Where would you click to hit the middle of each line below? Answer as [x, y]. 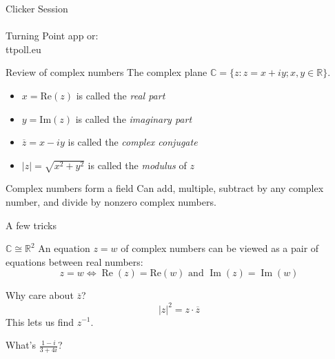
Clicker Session [37, 8]
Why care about [40, 295]
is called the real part [121, 95]
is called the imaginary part [134, 118]
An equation [64, 248]
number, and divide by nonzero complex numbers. [111, 202]
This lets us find [40, 321]
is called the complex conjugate [133, 142]
